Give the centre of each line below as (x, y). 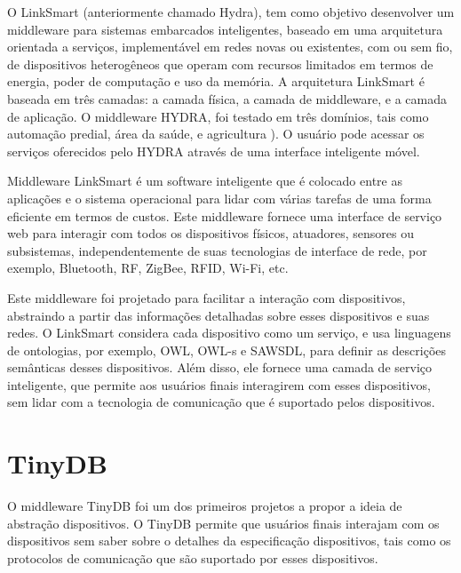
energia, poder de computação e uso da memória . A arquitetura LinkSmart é (216, 81)
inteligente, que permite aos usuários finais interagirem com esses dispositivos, (219, 384)
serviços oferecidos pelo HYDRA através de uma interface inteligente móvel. (214, 151)
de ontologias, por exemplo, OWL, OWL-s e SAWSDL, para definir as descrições (227, 350)
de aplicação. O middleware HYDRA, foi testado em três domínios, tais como (218, 116)
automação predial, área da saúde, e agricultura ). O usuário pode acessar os (216, 134)
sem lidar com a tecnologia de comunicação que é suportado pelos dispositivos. (221, 402)
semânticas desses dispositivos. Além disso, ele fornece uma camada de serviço (219, 367)
